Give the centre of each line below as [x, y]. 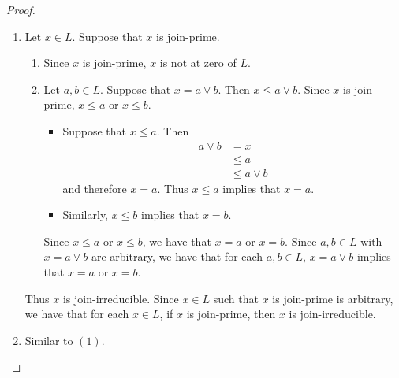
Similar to [49, 340]
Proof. [21, 9]
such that [236, 298]
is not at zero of [198, 63]
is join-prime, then [231, 314]
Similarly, [86, 215]
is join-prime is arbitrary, [333, 298]
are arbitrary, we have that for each [177, 256]
